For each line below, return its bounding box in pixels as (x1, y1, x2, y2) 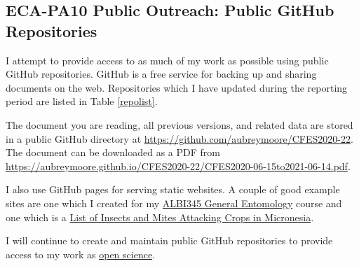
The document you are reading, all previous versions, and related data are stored (6, 117, 353, 132)
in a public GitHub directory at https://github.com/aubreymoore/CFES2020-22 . (6, 131, 353, 146)
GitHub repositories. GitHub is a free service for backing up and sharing (6, 66, 317, 81)
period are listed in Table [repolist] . (6, 94, 158, 108)
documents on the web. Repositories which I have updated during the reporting (6, 80, 348, 94)
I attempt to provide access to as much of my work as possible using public (6, 52, 329, 67)
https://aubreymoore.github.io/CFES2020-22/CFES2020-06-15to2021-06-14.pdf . (6, 158, 351, 173)
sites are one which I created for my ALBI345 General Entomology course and (6, 195, 342, 210)
